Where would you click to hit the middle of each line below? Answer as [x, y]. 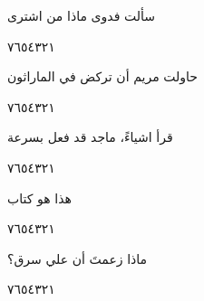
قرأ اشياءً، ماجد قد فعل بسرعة [90, 137]
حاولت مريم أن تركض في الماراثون [102, 76]
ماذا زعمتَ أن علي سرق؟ [78, 258]
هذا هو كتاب [39, 198]
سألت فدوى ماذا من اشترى [81, 15]
